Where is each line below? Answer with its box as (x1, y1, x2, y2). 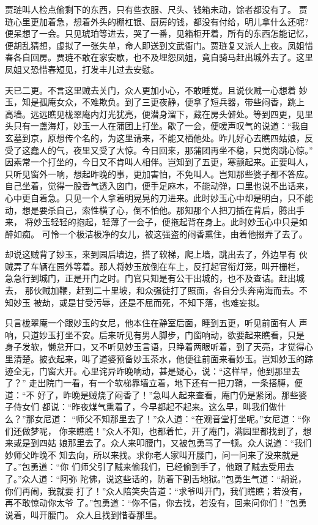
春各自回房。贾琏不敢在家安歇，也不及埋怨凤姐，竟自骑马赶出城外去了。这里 (5, 51, 313, 64)
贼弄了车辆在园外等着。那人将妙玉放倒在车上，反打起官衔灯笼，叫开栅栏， (5, 259, 305, 272)
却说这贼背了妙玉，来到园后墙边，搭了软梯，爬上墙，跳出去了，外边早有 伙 (5, 248, 308, 261)
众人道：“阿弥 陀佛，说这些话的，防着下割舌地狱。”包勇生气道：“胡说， (21, 472, 307, 485)
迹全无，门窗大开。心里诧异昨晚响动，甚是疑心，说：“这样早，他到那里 (5, 364, 292, 377)
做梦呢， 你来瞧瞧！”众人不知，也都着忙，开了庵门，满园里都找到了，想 (21, 424, 312, 437)
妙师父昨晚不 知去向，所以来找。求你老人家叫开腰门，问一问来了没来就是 (5, 448, 299, 461)
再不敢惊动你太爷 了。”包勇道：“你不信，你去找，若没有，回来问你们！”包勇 (5, 496, 307, 509)
